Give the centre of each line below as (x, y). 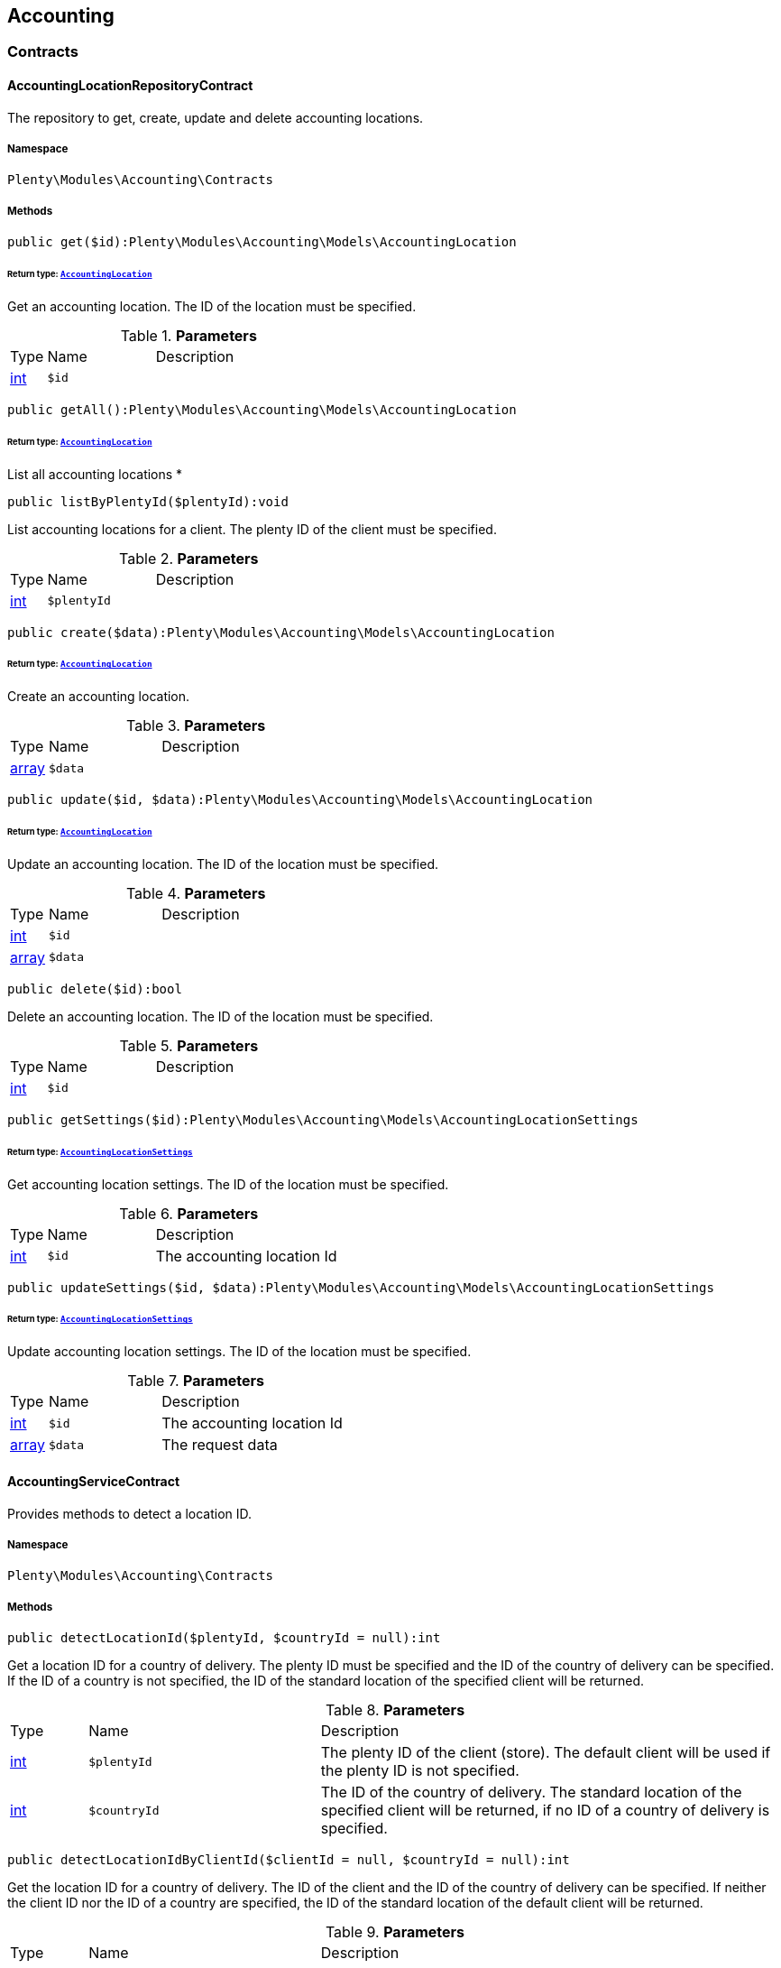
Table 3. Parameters (196, 726)
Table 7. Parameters (196, 1381)
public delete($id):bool (95, 989)
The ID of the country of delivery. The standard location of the (531, 1792)
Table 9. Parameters (395, 1932)
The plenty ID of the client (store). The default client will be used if (546, 1753)
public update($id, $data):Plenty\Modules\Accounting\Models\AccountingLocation (300, 800)
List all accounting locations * (95, 474)
